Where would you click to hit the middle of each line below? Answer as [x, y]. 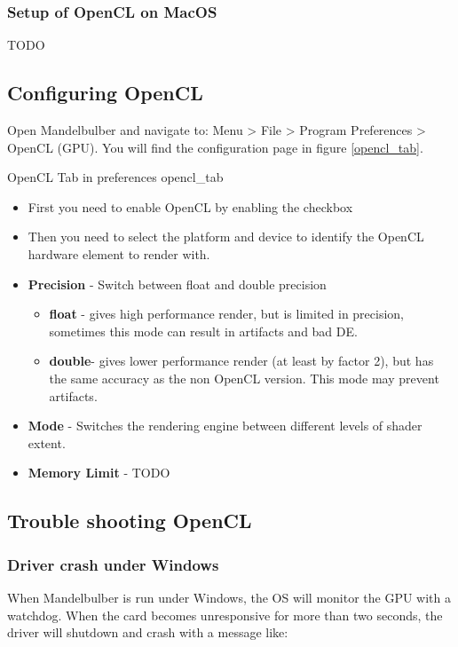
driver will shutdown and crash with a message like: [148, 632]
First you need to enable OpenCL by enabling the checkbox [190, 206]
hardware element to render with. [119, 253]
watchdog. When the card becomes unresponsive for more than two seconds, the [225, 615]
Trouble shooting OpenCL [130, 521]
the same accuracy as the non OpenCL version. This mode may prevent [244, 378]
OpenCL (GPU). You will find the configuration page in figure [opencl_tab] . [215, 147]
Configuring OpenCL [105, 93]
